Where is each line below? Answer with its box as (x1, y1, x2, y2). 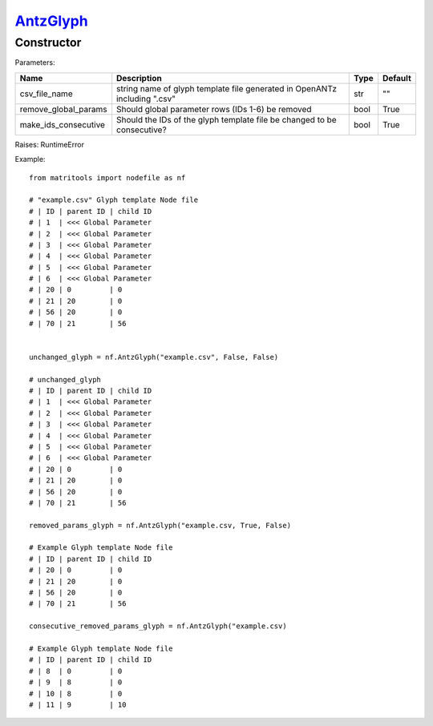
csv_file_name (19, 88, 73, 99)
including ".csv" (116, 93, 176, 104)
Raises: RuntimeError (14, 139, 84, 149)
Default (382, 72, 412, 83)
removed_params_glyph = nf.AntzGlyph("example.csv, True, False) (29, 521, 292, 530)
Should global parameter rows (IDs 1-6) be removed (116, 103, 312, 115)
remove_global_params (19, 103, 107, 115)
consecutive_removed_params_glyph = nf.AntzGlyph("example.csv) (29, 622, 288, 631)
